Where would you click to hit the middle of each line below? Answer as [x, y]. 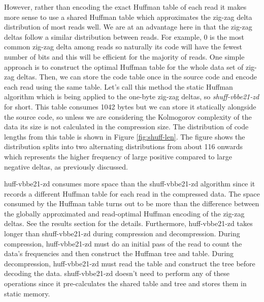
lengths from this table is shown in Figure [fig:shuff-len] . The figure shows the [125, 136]
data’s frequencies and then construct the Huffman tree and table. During [119, 253]
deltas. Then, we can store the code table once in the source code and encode [137, 77]
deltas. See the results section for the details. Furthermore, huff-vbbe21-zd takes [128, 223]
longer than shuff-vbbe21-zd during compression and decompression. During [122, 234]
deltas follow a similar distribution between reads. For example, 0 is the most [124, 36]
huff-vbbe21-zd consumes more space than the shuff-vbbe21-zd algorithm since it [130, 184]
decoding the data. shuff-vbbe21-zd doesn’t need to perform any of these [117, 273]
